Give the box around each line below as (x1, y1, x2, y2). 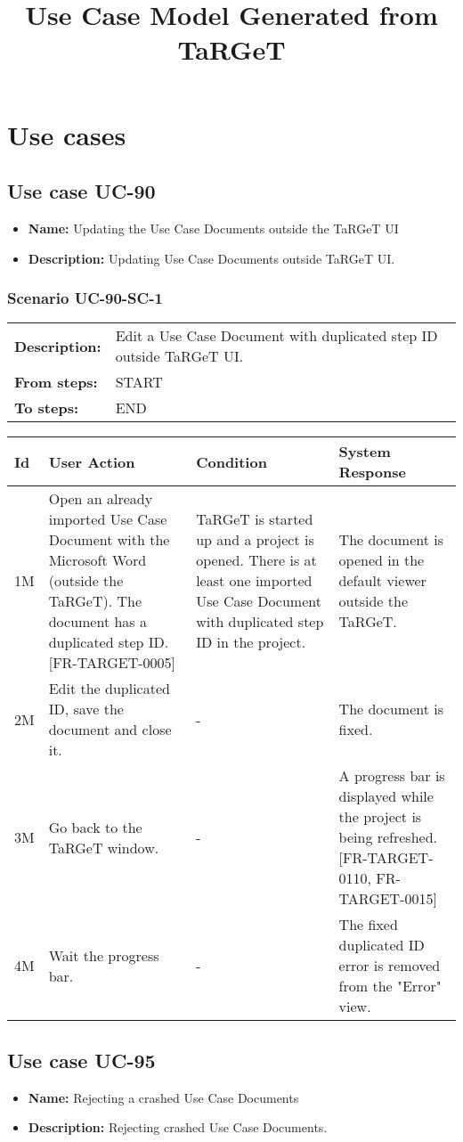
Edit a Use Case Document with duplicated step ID (115, 325, 438, 347)
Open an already (48, 488, 153, 510)
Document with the (48, 529, 170, 551)
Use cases (7, 116, 126, 152)
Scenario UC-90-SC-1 (7, 287, 163, 309)
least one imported (196, 570, 313, 591)
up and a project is (196, 529, 314, 551)
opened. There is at (196, 550, 317, 571)
